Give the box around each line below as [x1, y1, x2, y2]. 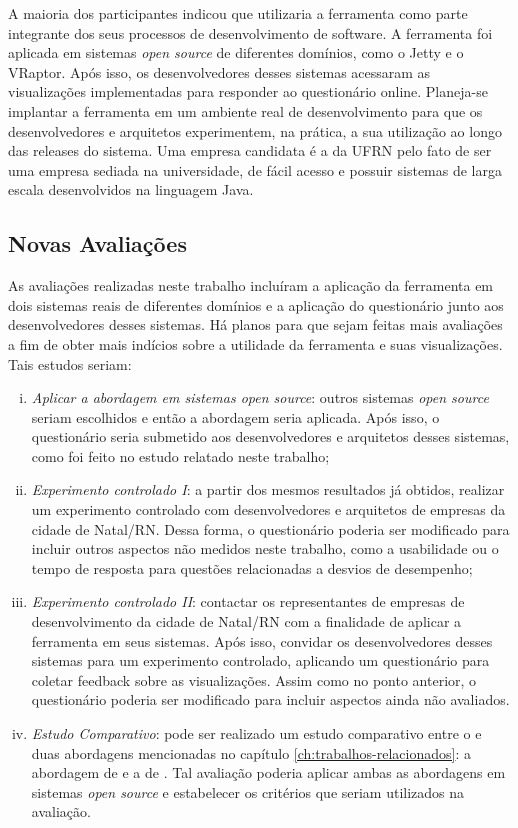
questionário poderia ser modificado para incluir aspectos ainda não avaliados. [31, 689, 510, 710]
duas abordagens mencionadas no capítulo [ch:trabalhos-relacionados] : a [31, 742, 472, 763]
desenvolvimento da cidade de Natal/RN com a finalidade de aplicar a [31, 611, 462, 632]
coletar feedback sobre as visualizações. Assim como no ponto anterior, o [31, 669, 477, 690]
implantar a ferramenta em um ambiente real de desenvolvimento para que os [8, 100, 483, 121]
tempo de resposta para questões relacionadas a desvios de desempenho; [31, 557, 473, 578]
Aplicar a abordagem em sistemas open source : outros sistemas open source [31, 387, 489, 408]
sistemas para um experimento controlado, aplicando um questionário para [31, 650, 490, 671]
